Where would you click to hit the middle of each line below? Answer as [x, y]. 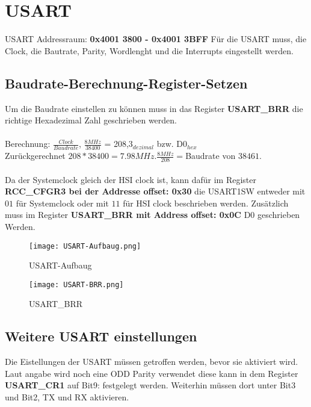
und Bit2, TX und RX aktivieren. [67, 397]
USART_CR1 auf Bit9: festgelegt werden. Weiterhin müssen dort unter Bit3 [150, 385]
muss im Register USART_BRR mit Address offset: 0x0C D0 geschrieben [152, 215]
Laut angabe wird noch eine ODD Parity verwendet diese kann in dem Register [152, 373]
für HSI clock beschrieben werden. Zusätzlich [206, 203]
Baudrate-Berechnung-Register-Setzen [126, 83]
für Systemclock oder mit [62, 203]
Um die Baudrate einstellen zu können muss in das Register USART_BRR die [154, 108]
